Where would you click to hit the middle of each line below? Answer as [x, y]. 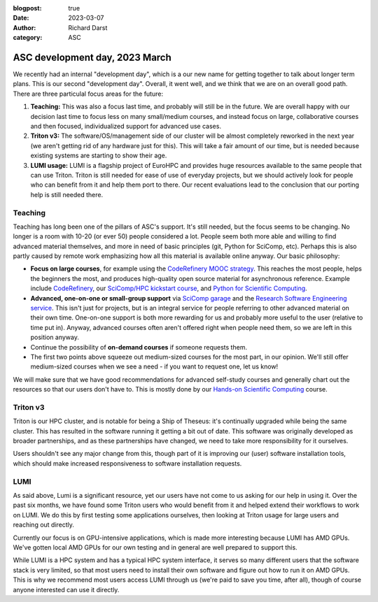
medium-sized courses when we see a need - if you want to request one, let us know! [154, 366]
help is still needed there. [67, 194]
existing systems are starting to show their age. [99, 156]
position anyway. [55, 337]
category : [28, 38]
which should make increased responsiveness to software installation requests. [127, 463]
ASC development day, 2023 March [92, 57]
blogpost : [27, 8]
